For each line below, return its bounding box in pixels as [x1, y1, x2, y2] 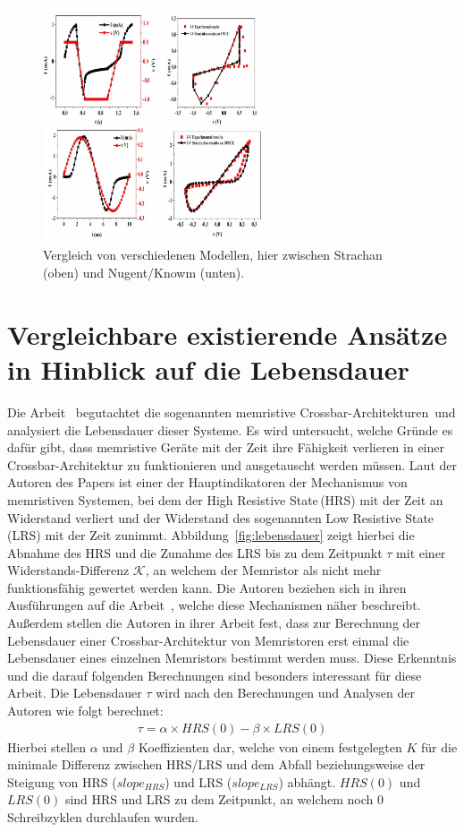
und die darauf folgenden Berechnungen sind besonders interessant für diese [7, 665, 422, 684]
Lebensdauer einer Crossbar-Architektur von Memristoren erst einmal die [7, 630, 409, 649]
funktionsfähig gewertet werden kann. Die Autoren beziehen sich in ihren [7, 578, 407, 596]
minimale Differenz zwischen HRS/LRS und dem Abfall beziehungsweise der [7, 755, 426, 774]
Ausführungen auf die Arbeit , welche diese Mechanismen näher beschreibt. [7, 596, 421, 614]
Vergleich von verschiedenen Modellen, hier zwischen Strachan [43, 245, 383, 264]
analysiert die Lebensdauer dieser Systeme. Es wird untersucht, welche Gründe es [7, 420, 453, 439]
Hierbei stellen [7, 737, 87, 756]
